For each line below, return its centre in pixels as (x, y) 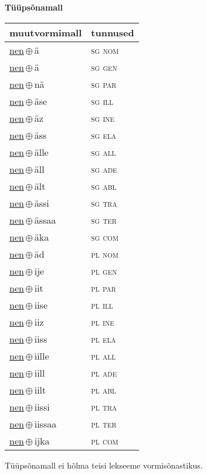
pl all (103, 356)
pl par (103, 288)
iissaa (45, 423)
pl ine (103, 322)
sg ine (103, 118)
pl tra (104, 406)
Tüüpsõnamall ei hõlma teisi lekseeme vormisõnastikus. (104, 465)
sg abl (104, 186)
